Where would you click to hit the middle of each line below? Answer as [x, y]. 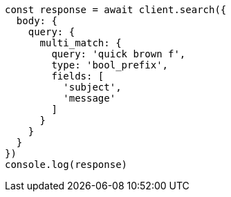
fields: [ [78, 76]
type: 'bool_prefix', [110, 65]
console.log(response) [66, 165]
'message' [90, 98]
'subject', [92, 87]
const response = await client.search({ [116, 10]
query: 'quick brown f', [119, 54]
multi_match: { [81, 43]
